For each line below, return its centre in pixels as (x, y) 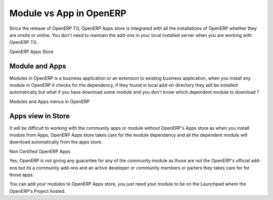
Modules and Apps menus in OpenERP (50, 102)
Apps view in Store (40, 116)
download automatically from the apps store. (56, 142)
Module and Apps (38, 66)
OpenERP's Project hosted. (37, 191)
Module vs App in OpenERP (68, 13)
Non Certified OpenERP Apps (40, 151)
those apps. (22, 175)
